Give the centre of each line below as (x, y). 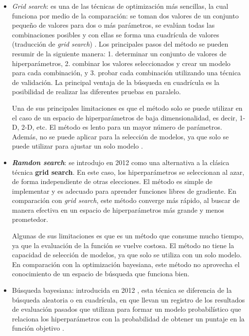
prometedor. (30, 219)
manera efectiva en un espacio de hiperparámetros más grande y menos (118, 210)
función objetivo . (38, 328)
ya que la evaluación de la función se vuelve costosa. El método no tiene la (123, 245)
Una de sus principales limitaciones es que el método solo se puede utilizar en (127, 108)
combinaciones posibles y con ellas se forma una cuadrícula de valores (116, 34)
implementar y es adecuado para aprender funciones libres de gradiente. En (124, 191)
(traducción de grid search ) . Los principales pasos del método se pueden (120, 44)
